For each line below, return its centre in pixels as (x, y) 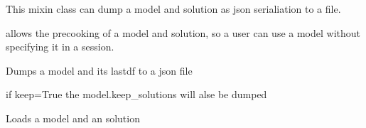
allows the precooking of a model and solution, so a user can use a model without (183, 32)
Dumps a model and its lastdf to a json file (99, 70)
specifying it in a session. (60, 47)
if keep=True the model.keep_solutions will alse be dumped (136, 94)
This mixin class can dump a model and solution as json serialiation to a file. (173, 9)
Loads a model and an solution (73, 118)
